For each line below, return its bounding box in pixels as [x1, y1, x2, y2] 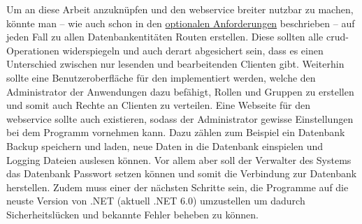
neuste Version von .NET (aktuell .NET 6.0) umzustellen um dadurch [6, 193, 305, 208]
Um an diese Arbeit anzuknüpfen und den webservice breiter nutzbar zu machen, [6, 2, 354, 16]
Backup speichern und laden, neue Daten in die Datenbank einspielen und [6, 138, 324, 153]
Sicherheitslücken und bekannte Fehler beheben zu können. [6, 207, 259, 221]
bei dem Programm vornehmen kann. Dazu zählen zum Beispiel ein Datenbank [6, 125, 345, 140]
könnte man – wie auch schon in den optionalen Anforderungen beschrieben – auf [6, 15, 355, 30]
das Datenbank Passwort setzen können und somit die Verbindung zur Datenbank [6, 166, 357, 181]
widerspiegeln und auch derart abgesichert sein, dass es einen [62, 43, 324, 57]
